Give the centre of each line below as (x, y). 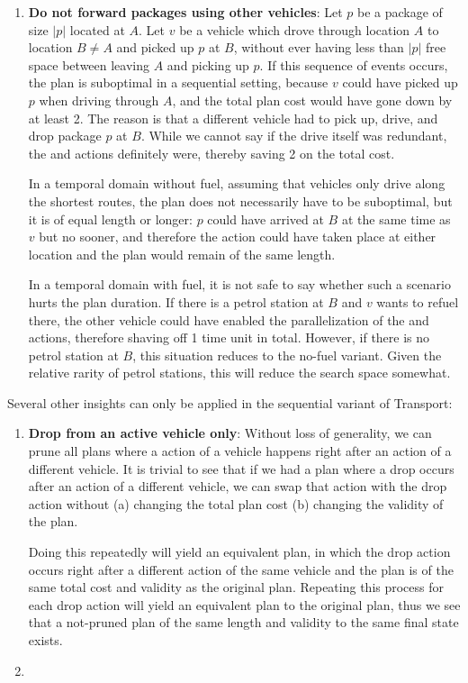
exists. (45, 640)
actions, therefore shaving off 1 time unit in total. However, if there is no (229, 337)
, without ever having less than (319, 47)
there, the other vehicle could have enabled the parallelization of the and (229, 319)
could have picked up (400, 82)
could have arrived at (265, 219)
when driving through (99, 100)
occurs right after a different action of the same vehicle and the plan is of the (241, 569)
